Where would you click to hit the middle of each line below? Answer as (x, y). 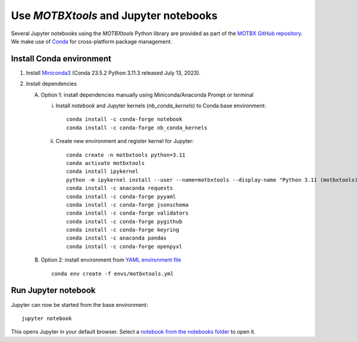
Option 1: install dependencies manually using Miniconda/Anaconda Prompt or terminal (147, 95)
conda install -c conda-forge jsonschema (127, 205)
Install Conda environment (61, 59)
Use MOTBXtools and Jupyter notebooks (114, 15)
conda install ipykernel (102, 172)
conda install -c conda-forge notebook (124, 119)
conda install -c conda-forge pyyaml (121, 196)
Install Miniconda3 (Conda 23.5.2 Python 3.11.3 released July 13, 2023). (113, 73)
